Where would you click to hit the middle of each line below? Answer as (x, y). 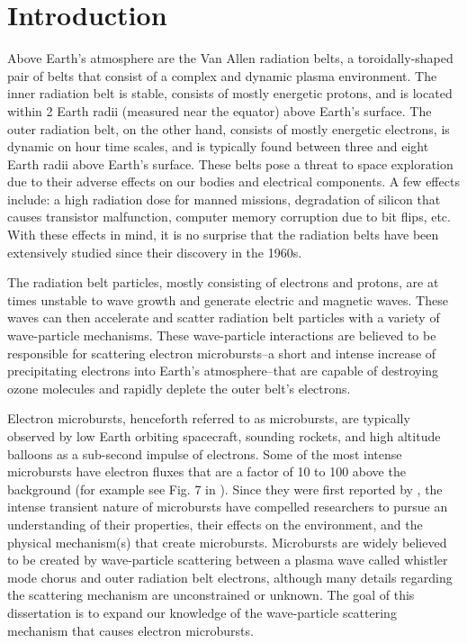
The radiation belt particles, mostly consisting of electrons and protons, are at (223, 282)
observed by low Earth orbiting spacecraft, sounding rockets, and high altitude (224, 436)
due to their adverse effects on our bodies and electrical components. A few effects (233, 181)
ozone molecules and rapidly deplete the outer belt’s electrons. (179, 388)
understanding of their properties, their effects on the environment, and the (215, 524)
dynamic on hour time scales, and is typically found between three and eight (218, 146)
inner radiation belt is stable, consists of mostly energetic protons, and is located (230, 93)
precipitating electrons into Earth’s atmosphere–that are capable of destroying (223, 371)
